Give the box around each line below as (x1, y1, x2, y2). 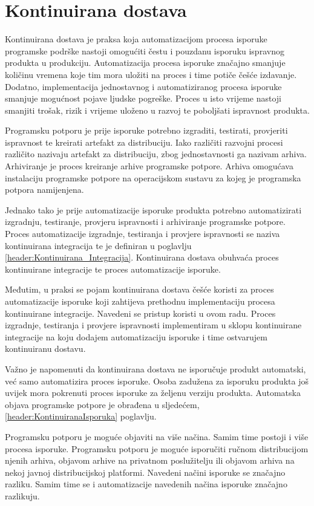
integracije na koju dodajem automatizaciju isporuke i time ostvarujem (5, 330, 267, 343)
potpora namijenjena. (5, 183, 84, 196)
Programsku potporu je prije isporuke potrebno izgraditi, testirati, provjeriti (5, 124, 288, 137)
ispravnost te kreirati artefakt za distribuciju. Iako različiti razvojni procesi (5, 135, 283, 148)
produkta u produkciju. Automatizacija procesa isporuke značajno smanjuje (5, 56, 286, 69)
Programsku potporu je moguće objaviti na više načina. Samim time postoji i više (5, 430, 309, 443)
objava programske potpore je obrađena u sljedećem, (5, 398, 200, 410)
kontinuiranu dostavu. (5, 342, 86, 355)
